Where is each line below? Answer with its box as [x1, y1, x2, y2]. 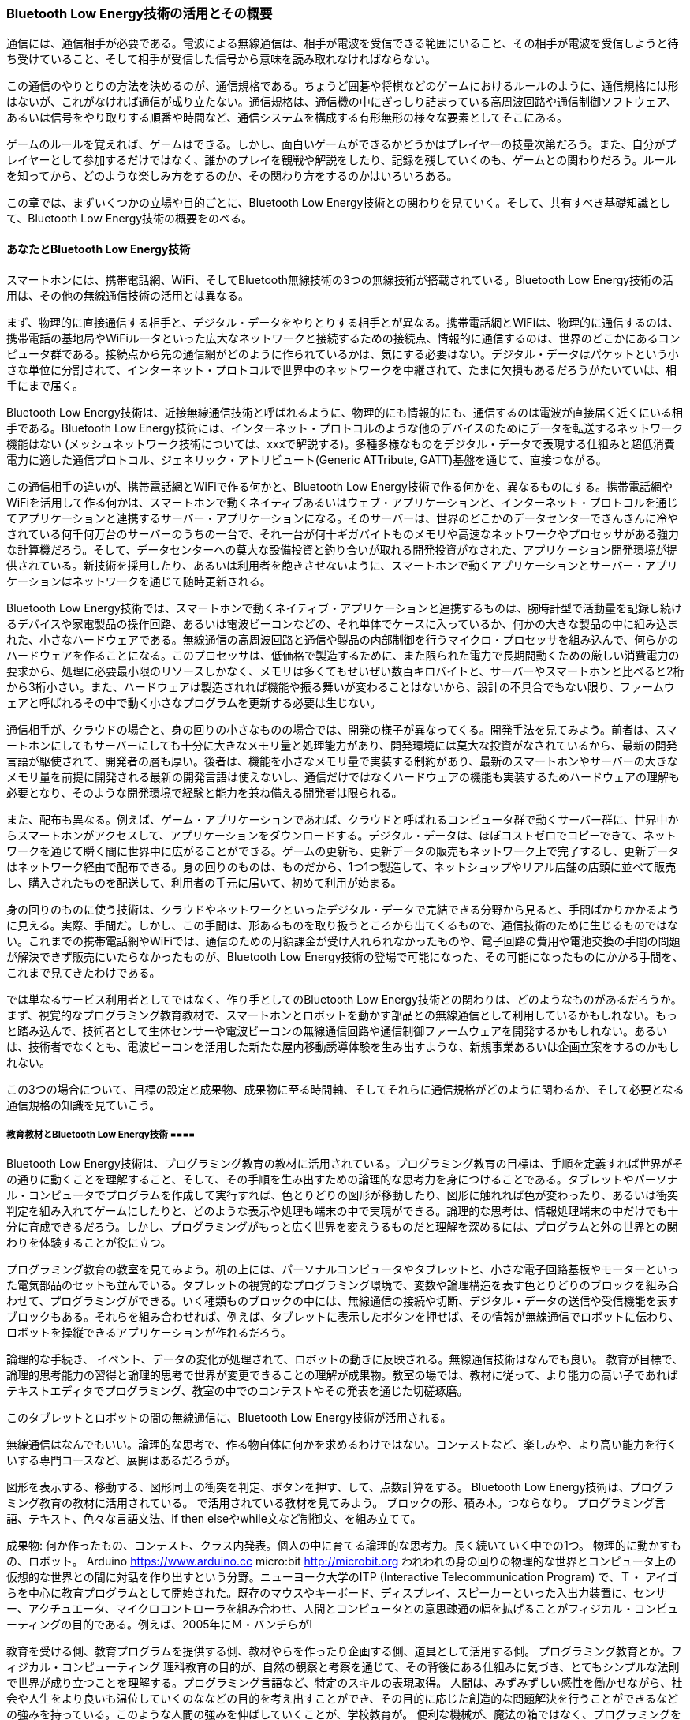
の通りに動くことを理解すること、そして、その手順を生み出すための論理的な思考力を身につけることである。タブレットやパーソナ [6, 1172, 678, 1187]
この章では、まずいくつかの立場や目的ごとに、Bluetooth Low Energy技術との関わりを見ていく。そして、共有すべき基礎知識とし [6, 196, 671, 210]
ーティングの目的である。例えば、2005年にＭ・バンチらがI [6, 1617, 312, 1632]
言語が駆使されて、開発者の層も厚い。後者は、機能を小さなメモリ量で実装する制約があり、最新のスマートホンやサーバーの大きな [6, 753, 678, 768]
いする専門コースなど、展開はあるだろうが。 [6, 1453, 237, 1468]
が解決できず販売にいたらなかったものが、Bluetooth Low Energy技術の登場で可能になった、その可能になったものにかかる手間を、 [6, 949, 684, 963]
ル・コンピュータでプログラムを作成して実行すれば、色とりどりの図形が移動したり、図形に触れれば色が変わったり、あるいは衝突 [6, 1188, 679, 1202]
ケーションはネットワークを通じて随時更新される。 [6, 574, 271, 588]
